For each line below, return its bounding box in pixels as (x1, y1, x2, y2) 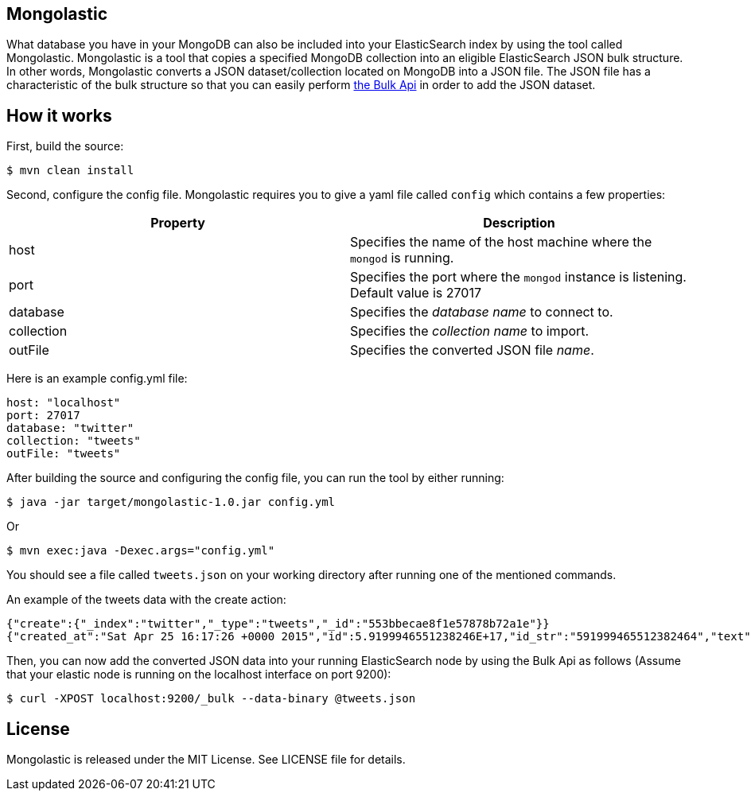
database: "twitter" (6, 422, 134, 435)
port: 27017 (6, 409, 80, 422)
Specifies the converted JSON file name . (350, 342, 594, 359)
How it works (6, 105, 112, 126)
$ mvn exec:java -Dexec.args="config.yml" (6, 544, 275, 558)
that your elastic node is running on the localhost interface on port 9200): (6, 667, 391, 682)
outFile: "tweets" (6, 447, 121, 461)
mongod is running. (350, 250, 454, 266)
